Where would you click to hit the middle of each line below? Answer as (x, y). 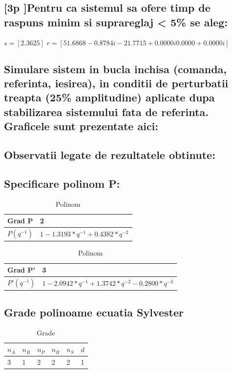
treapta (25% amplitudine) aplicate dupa (109, 97)
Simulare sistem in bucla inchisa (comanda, (116, 69)
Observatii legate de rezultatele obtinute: (110, 154)
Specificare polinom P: (62, 183)
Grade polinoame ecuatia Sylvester (94, 312)
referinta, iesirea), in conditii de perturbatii (116, 83)
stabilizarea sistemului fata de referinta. (106, 111)
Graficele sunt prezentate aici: (81, 126)
